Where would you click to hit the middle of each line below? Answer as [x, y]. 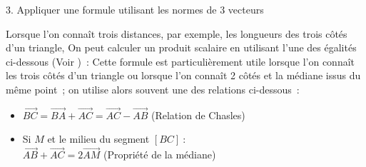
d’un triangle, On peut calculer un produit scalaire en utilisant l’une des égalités [181, 47]
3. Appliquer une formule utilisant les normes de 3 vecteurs [135, 9]
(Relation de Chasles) [198, 115]
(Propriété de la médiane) [159, 155]
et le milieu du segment [98, 139]
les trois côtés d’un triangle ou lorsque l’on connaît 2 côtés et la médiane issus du [183, 75]
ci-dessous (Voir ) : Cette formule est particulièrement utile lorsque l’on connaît [181, 61]
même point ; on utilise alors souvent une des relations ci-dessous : [153, 89]
